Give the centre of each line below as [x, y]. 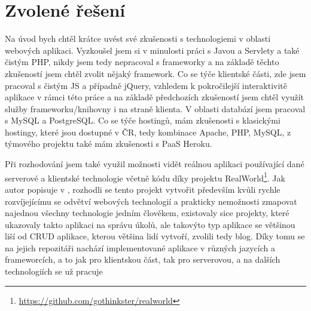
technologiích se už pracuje [54, 271]
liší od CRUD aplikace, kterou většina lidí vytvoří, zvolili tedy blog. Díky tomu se [155, 236]
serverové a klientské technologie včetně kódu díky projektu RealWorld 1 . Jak [145, 177]
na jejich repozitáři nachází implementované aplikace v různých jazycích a [140, 247]
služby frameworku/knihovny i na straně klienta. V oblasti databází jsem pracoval [155, 108]
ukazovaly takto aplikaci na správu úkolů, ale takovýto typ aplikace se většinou [150, 224]
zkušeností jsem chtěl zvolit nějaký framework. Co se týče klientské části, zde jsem [155, 73]
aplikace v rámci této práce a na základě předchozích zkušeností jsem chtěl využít [155, 97]
